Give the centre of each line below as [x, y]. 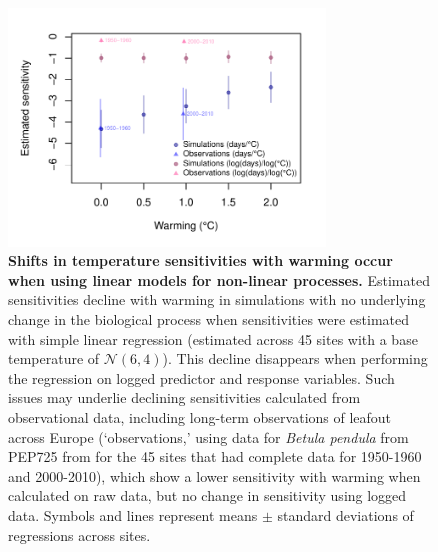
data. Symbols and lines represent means [133, 515]
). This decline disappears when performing [295, 358]
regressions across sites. [79, 534]
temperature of [54, 358]
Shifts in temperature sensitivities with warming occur [200, 260]
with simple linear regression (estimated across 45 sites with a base [213, 338]
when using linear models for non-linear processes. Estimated [219, 279]
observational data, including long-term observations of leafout [200, 417]
